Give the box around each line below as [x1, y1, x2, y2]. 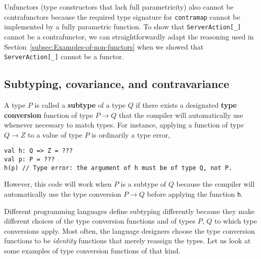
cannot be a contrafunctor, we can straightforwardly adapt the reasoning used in [4, 31, 254, 41]
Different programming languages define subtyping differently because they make [4, 205, 255, 216]
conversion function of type [4, 109, 93, 120]
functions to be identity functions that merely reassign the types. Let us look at [4, 235, 251, 246]
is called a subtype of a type [34, 99, 126, 110]
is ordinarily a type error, [92, 129, 170, 140]
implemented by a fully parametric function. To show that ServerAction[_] [4, 21, 241, 32]
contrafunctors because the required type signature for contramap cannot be [4, 11, 240, 22]
